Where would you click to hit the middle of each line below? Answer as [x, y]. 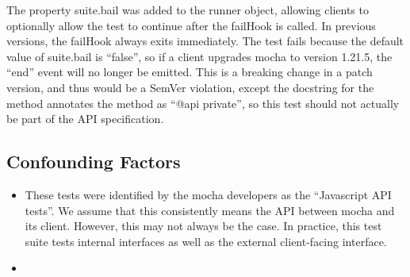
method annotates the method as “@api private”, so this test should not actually [203, 103]
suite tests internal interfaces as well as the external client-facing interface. [206, 241]
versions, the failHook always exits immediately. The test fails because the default [205, 41]
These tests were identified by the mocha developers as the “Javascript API [208, 194]
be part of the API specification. [85, 119]
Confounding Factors [94, 162]
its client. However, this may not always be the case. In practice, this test [203, 226]
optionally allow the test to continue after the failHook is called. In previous [191, 25]
